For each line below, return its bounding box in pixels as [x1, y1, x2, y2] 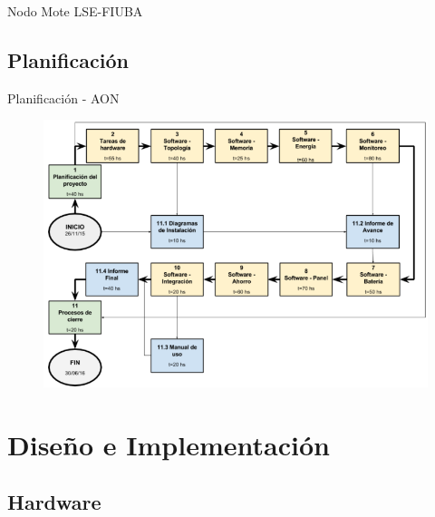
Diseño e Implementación [7, 425, 330, 463]
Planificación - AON [7, 88, 120, 107]
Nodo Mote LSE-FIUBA [7, 2, 143, 20]
